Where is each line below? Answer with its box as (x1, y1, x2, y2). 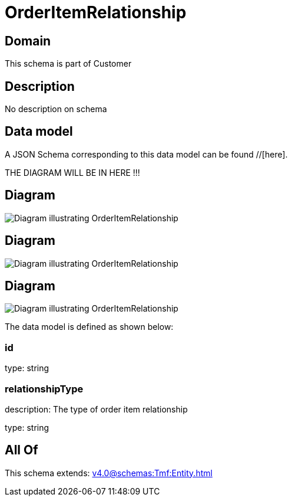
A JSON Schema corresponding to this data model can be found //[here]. (5, 149, 288, 159)
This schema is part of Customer (5, 58, 132, 69)
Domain (5, 33, 51, 48)
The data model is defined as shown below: (5, 322, 174, 332)
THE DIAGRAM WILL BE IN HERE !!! (5, 167, 140, 178)
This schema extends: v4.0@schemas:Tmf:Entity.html (5, 467, 213, 478)
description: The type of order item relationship (5, 404, 188, 414)
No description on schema (5, 104, 107, 114)
